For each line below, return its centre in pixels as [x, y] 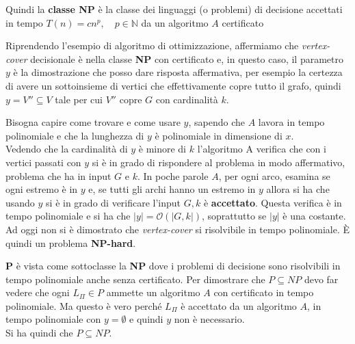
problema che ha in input [58, 175]
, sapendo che [217, 122]
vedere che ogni [38, 292]
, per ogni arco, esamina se [274, 175]
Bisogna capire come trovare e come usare [93, 122]
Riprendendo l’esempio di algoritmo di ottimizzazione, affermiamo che [152, 45]
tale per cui [79, 99]
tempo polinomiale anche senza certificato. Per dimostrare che [135, 279]
